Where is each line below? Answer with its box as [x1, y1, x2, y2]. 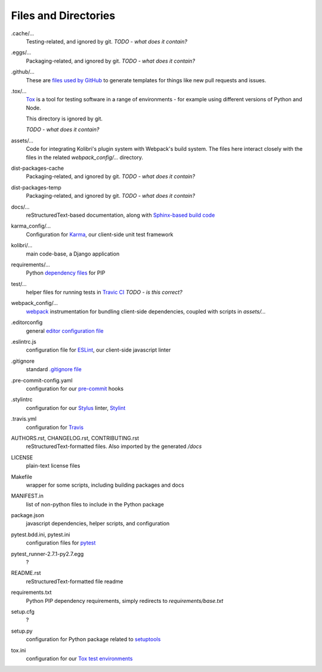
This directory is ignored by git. [26, 115, 103, 122]
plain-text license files [26, 462, 80, 469]
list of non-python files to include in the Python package [26, 500, 164, 508]
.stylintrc [11, 396, 33, 403]
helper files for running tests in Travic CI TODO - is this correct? [26, 289, 183, 296]
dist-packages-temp [11, 183, 62, 191]
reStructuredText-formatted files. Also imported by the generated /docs [26, 443, 202, 450]
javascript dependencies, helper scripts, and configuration [26, 520, 170, 527]
